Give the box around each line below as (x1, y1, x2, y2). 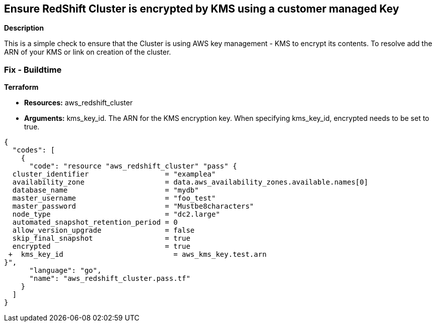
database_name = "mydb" (12, 186, 199, 195)
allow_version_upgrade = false (12, 226, 195, 235)
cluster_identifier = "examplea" (12, 170, 216, 179)
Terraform (4, 83, 39, 92)
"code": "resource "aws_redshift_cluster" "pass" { (29, 162, 237, 171)
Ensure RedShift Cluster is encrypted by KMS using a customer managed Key (4, 3, 399, 15)
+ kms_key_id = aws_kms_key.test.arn (8, 250, 267, 259)
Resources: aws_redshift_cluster (24, 98, 133, 107)
